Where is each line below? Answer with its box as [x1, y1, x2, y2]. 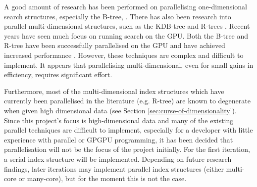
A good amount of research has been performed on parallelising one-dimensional [4, 1, 247, 11]
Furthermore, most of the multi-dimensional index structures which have [4, 86, 224, 96]
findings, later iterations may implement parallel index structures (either [4, 163, 224, 174]
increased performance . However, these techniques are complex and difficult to [4, 49, 244, 60]
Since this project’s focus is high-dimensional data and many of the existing [4, 115, 234, 125]
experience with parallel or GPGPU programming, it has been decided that [4, 134, 233, 144]
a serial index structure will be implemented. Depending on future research [4, 153, 232, 164]
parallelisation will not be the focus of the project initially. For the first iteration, [4, 144, 250, 154]
